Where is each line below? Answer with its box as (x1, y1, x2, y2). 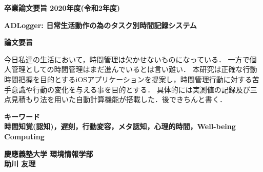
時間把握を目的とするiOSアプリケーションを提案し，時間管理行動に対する (4, 73, 252, 84)
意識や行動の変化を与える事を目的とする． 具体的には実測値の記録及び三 (11, 84, 257, 94)
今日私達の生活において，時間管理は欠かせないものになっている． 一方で (4, 54, 250, 64)
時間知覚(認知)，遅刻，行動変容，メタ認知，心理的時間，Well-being (4, 121, 236, 132)
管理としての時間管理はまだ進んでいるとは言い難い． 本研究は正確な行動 (11, 64, 257, 75)
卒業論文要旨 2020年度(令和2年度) (4, 3, 120, 13)
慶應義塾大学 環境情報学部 (4, 148, 93, 159)
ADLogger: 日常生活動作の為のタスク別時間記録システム (4, 19, 197, 30)
